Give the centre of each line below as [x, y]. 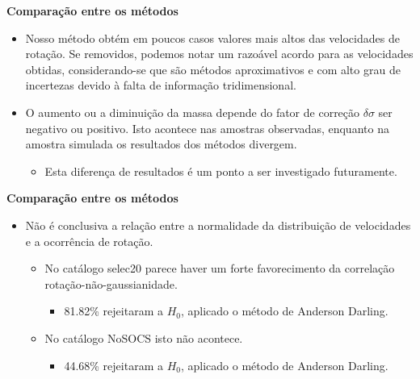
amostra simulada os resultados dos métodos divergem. [161, 144]
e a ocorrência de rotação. [89, 241]
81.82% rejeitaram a [113, 311]
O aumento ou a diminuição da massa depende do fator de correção [193, 112]
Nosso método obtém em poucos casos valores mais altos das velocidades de [212, 37]
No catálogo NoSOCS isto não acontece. [144, 337]
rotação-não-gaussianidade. [111, 283]
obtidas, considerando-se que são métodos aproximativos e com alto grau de [213, 69]
